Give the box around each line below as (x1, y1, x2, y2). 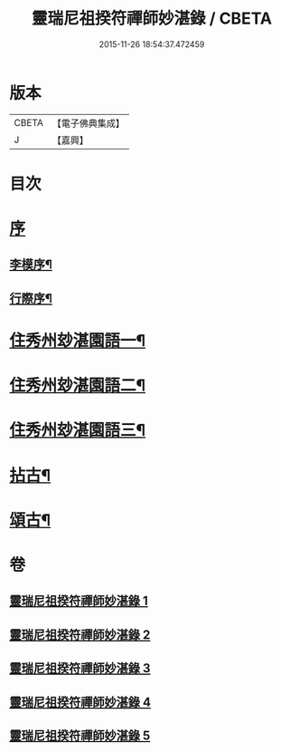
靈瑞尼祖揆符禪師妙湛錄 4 (9, 694, 152, 709)
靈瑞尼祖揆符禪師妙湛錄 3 (9, 660, 151, 676)
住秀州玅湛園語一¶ (9, 331, 146, 352)
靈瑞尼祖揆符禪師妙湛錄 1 (9, 593, 149, 609)
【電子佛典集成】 (52, 117, 125, 130)
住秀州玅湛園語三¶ (9, 420, 146, 440)
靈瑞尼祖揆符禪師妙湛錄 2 (9, 627, 151, 642)
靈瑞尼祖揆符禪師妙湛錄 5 (9, 728, 151, 743)
